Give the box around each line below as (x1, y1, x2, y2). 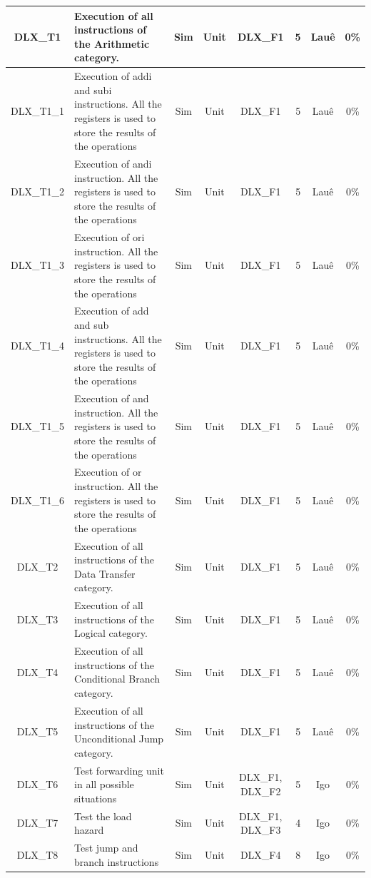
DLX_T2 (16, 559, 59, 574)
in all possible (74, 777, 134, 792)
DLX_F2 (240, 783, 281, 798)
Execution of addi (74, 68, 152, 83)
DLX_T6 (16, 777, 59, 792)
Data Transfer (74, 566, 136, 581)
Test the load (74, 808, 132, 823)
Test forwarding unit (74, 762, 164, 777)
